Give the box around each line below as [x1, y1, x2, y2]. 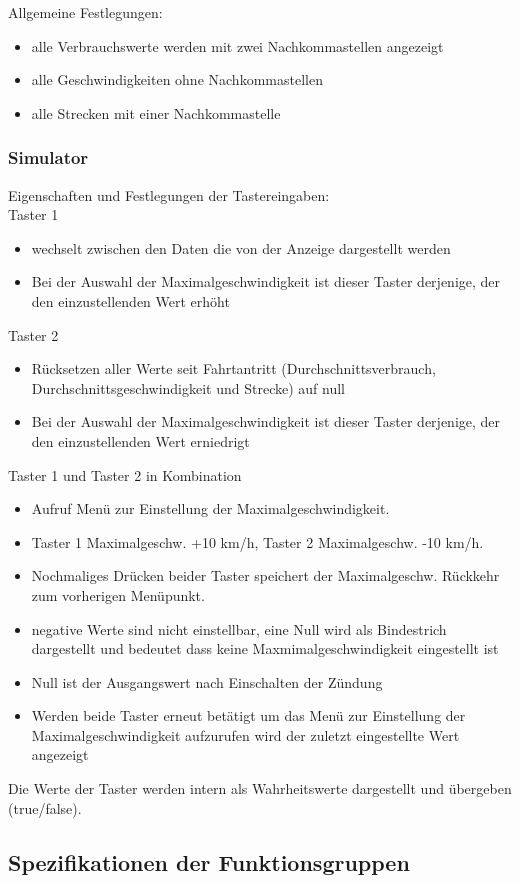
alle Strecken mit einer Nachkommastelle [31, 102, 281, 123]
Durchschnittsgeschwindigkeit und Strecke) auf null [31, 377, 345, 398]
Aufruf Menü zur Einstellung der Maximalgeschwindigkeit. [31, 498, 390, 519]
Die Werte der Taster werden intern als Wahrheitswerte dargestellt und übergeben [8, 778, 512, 799]
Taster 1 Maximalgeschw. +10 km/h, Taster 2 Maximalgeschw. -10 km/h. [31, 531, 484, 552]
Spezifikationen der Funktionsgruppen [8, 846, 410, 877]
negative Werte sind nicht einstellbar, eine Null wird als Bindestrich [31, 618, 447, 639]
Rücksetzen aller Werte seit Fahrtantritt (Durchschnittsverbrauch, [31, 358, 436, 379]
